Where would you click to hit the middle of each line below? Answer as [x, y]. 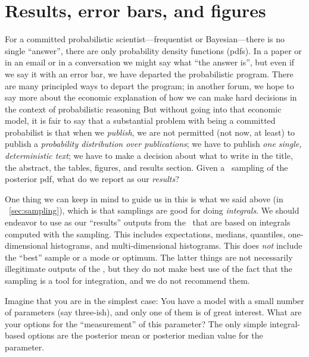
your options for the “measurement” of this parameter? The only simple [136, 323]
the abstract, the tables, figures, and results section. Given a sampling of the [146, 167]
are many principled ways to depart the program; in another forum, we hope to [149, 85]
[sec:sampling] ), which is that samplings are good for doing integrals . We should [154, 210]
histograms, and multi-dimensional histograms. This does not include [177, 245]
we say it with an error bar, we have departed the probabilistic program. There [149, 73]
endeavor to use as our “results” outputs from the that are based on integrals [148, 222]
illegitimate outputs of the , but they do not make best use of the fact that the [149, 269]
